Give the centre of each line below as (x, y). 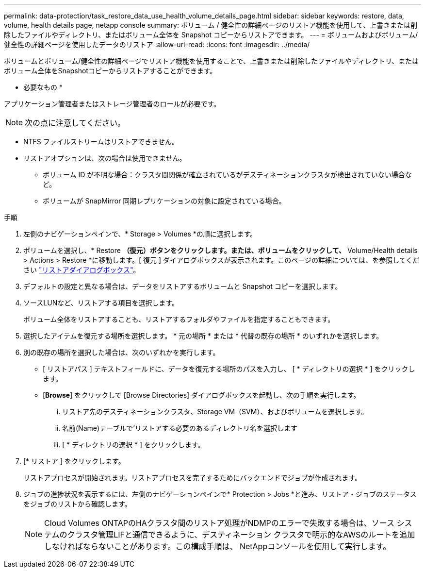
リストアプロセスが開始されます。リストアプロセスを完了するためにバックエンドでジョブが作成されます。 (193, 478)
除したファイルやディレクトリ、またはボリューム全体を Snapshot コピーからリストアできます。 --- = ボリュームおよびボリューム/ (211, 35)
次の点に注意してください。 (75, 123)
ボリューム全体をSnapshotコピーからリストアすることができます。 (110, 71)
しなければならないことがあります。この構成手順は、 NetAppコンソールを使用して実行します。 (218, 546)
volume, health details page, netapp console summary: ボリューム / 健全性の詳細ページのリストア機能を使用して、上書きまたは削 (211, 25)
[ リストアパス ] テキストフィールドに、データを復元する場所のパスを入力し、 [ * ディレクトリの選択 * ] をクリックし (229, 369)
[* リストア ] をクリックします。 (74, 461)
